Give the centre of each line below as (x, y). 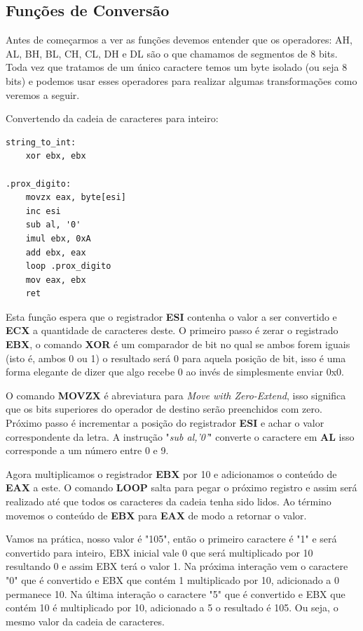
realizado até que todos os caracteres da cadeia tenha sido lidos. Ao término (169, 502)
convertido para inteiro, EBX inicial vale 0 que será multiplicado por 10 (159, 552)
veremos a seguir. (43, 94)
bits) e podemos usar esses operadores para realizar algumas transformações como (181, 80)
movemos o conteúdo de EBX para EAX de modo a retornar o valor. (156, 515)
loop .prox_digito (68, 266)
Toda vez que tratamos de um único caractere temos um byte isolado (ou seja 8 (177, 67)
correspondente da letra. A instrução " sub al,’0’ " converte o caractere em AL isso (180, 436)
